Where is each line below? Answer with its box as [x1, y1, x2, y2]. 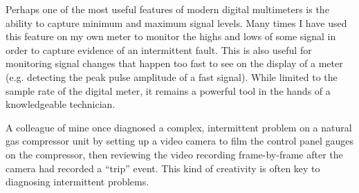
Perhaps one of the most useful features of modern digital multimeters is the [6, 2, 329, 16]
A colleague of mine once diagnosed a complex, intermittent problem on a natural [6, 120, 352, 134]
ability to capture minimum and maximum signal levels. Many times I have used [6, 15, 347, 30]
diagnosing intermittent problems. [6, 174, 149, 189]
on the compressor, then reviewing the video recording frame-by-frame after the [6, 147, 343, 161]
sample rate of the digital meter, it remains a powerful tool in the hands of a [6, 83, 331, 98]
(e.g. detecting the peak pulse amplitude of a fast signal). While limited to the [6, 69, 338, 84]
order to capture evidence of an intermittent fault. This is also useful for [6, 42, 312, 57]
